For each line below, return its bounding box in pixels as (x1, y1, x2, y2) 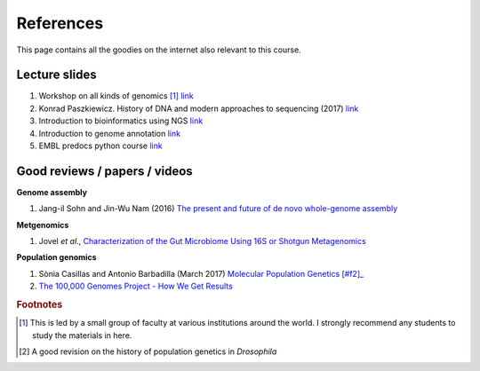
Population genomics (16, 252, 97, 263)
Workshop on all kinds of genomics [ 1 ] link (38, 91, 195, 101)
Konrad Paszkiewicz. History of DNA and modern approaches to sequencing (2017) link (38, 103, 359, 114)
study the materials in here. (32, 329, 132, 341)
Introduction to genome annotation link (38, 128, 181, 138)
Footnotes (16, 298, 63, 311)
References (16, 13, 104, 33)
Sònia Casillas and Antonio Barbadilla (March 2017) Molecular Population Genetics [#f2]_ (38, 268, 364, 279)
